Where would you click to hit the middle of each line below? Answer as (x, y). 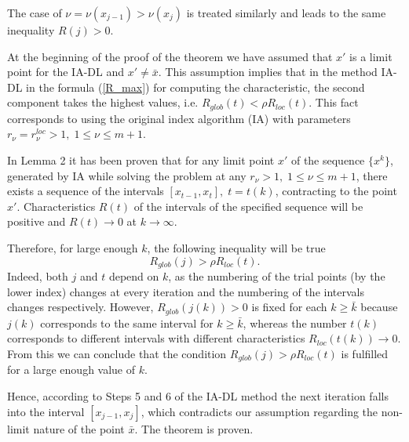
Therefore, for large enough (73, 247)
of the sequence (328, 160)
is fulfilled (365, 353)
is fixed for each (289, 307)
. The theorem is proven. (194, 428)
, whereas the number (295, 322)
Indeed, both (38, 276)
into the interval (46, 411)
